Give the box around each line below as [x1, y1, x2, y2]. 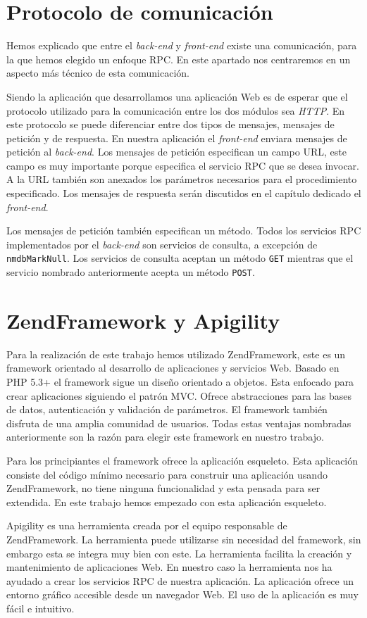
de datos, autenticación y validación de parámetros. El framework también [6, 402, 328, 417]
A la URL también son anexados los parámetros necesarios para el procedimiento [6, 172, 357, 187]
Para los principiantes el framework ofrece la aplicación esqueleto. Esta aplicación [6, 453, 359, 468]
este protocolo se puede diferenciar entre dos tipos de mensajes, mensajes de [6, 117, 335, 132]
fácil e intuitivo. [6, 600, 75, 615]
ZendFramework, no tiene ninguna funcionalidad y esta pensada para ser [6, 481, 321, 496]
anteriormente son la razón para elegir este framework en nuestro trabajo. [6, 429, 324, 444]
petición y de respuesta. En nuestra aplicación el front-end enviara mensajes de [6, 130, 347, 145]
